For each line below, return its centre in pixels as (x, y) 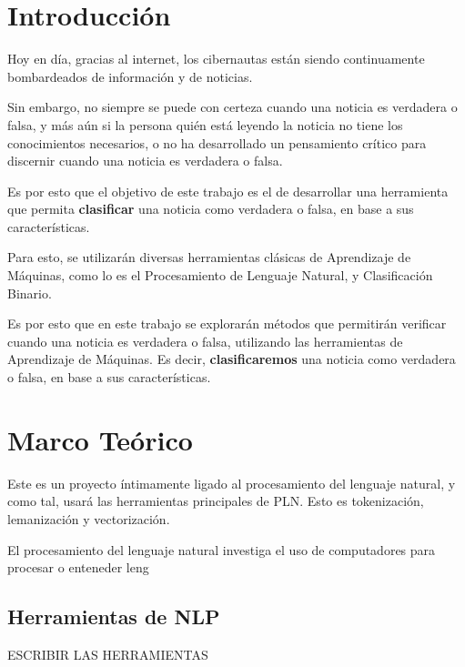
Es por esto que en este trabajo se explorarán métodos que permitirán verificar (227, 323)
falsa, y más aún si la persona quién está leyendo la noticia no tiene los (205, 124)
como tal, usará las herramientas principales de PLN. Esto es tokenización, (216, 501)
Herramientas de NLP (114, 616)
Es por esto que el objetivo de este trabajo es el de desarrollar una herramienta (228, 191)
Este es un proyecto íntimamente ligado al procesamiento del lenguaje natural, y (232, 483)
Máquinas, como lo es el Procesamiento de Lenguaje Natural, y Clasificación (220, 275)
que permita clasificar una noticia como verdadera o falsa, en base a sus (211, 209)
